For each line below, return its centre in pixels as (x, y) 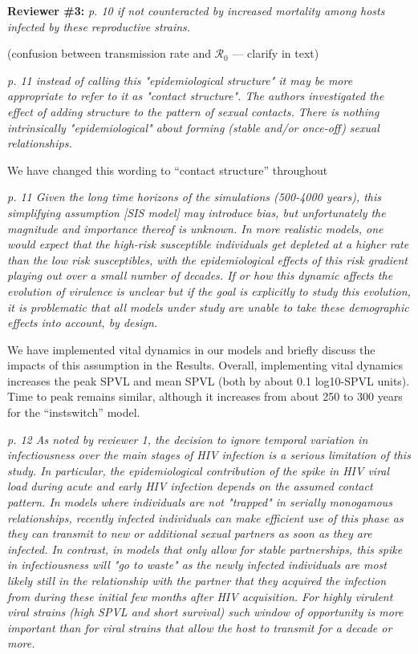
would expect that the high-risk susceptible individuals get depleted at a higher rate (208, 244)
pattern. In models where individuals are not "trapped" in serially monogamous (200, 502)
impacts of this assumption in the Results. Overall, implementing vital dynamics (205, 365)
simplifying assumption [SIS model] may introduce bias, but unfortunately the (197, 212)
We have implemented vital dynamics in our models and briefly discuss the (191, 349)
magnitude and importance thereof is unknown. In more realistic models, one (195, 228)
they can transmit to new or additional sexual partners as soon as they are (190, 533)
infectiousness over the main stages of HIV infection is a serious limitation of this (209, 455)
